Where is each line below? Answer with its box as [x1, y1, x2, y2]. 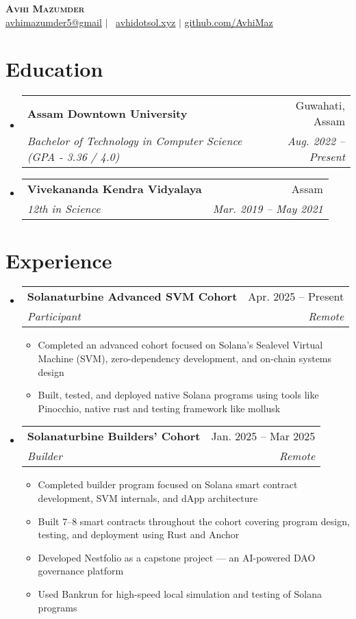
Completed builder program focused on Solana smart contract [38, 477, 298, 492]
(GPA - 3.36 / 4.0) [27, 149, 120, 165]
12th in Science [27, 201, 101, 217]
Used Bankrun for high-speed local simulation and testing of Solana [38, 586, 322, 601]
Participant [27, 308, 81, 325]
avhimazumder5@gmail [5, 14, 102, 29]
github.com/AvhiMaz [184, 14, 273, 29]
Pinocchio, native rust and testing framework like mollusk [38, 401, 281, 415]
